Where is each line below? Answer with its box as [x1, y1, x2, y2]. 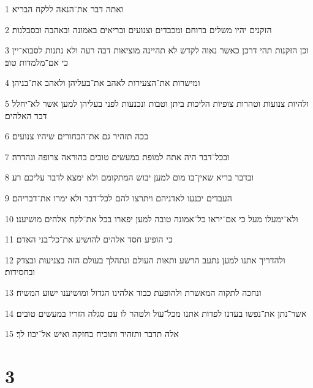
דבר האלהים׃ [5, 109, 47, 122]
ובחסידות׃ [5, 265, 36, 278]
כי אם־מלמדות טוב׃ [5, 55, 69, 68]
